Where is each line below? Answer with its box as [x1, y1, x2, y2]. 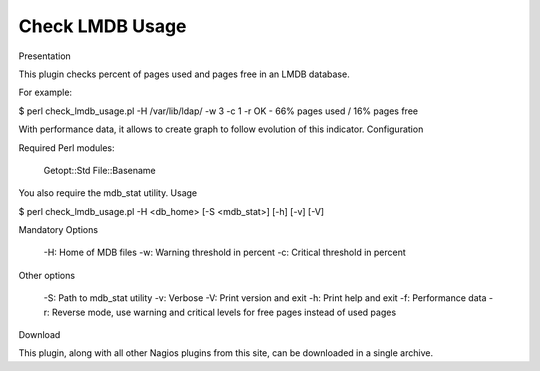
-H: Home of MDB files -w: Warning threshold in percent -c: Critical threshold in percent [43, 246, 407, 259]
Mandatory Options [18, 224, 99, 236]
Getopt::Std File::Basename [43, 164, 157, 176]
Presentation [18, 50, 72, 62]
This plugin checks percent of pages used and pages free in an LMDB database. [18, 68, 350, 80]
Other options [18, 269, 75, 281]
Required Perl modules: [18, 141, 115, 154]
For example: [18, 86, 73, 99]
